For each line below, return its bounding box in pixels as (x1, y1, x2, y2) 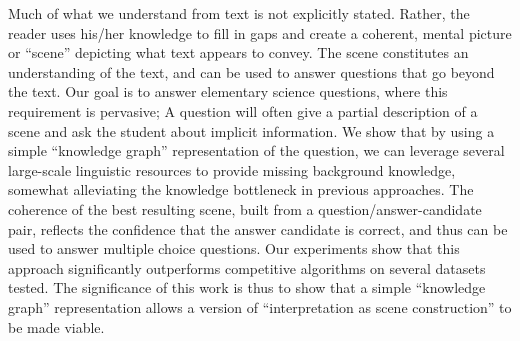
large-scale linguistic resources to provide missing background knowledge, (8, 159, 456, 180)
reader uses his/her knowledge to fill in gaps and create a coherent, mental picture (8, 22, 512, 43)
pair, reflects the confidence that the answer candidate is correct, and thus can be (8, 218, 508, 239)
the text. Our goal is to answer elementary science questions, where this (8, 81, 448, 102)
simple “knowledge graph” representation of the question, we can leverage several (8, 140, 505, 161)
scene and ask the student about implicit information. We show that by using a (8, 120, 495, 141)
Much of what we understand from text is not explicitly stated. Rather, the (8, 3, 470, 23)
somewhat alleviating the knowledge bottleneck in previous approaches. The (8, 179, 474, 200)
